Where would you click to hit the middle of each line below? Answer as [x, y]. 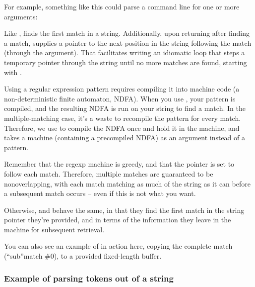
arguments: [21, 16]
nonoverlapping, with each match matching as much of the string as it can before [127, 183]
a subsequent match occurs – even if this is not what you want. [100, 193]
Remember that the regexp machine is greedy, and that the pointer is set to [119, 164]
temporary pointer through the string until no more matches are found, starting [126, 62]
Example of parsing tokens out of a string [89, 278]
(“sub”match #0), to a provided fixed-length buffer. [83, 256]
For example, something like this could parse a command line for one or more [122, 6]
